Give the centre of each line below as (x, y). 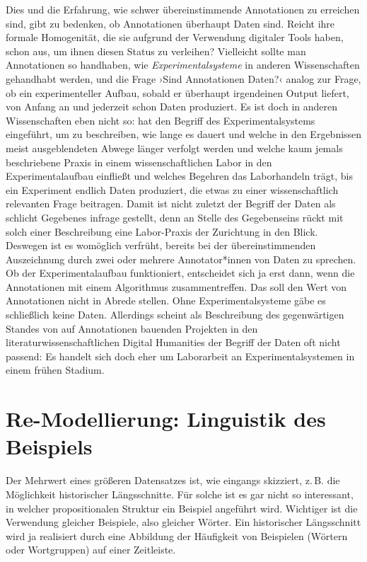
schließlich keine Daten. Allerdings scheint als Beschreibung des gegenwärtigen (175, 315)
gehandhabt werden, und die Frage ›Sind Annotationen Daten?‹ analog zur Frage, (183, 78)
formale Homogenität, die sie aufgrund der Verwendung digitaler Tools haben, (175, 37)
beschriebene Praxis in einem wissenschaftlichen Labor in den (139, 162)
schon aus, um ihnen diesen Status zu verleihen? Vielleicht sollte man (156, 51)
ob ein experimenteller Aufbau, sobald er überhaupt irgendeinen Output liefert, (177, 92)
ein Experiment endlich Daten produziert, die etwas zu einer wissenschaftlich (172, 189)
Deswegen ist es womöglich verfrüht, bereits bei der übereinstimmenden (161, 245)
